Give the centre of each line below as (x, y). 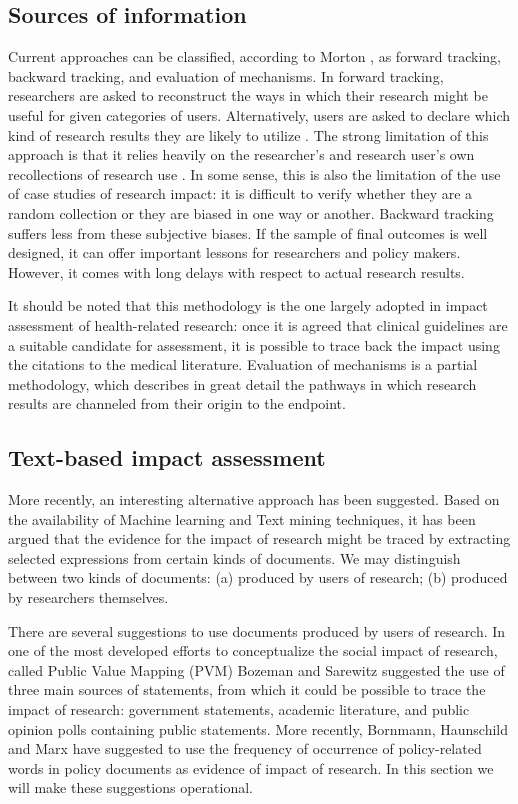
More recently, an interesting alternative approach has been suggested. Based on (254, 499)
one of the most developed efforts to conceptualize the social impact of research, (253, 650)
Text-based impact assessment (167, 457)
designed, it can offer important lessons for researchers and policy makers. (234, 252)
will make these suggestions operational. (130, 787)
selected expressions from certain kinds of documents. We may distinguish (234, 557)
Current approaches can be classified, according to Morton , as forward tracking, (254, 56)
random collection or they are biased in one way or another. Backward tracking (251, 212)
